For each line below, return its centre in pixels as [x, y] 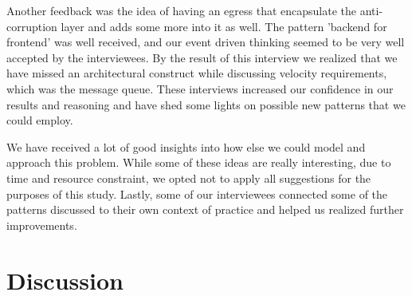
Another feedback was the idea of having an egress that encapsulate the [182, 10]
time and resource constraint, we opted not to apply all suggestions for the [189, 178]
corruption [32, 26]
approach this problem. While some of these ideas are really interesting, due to [199, 162]
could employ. [40, 120]
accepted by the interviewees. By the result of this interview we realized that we [202, 57]
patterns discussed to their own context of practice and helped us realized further [205, 209]
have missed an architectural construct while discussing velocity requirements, [197, 73]
